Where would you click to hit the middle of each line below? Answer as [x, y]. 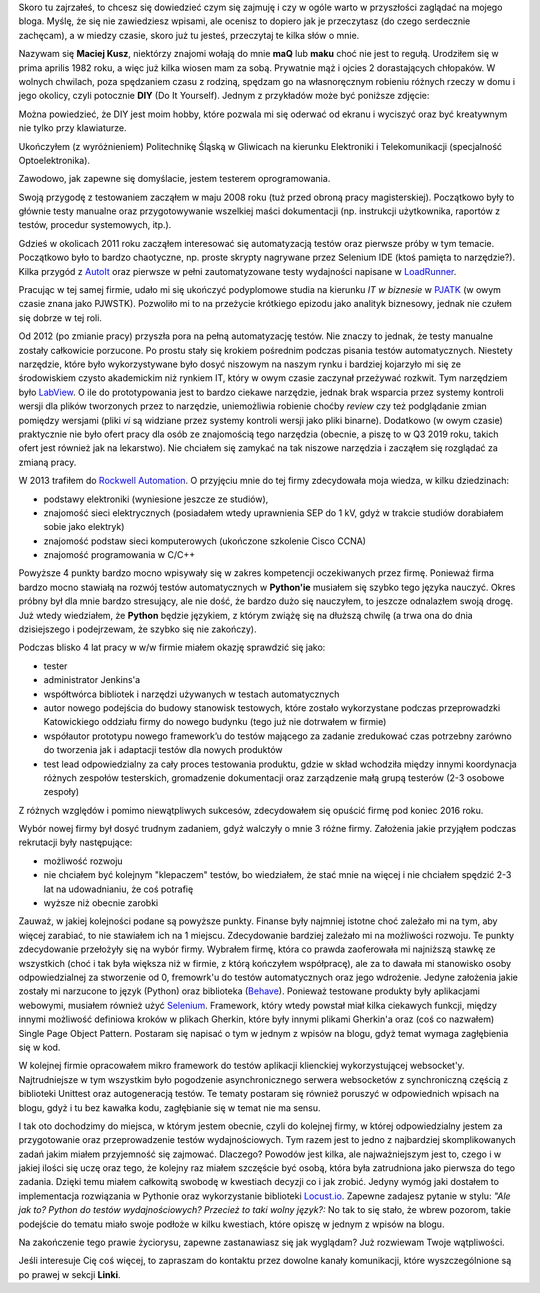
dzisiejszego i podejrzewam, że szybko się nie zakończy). [137, 629]
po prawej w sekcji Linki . [69, 1274]
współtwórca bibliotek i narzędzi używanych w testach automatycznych [191, 694]
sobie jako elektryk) [84, 527]
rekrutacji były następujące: [75, 842]
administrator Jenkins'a [92, 680]
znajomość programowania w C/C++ [119, 555]
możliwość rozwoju [83, 861]
